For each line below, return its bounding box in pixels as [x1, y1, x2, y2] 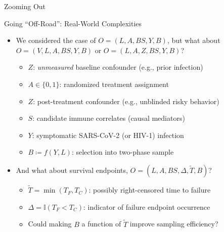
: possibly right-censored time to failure [88, 184, 211, 195]
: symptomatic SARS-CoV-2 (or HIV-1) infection [32, 129, 184, 140]
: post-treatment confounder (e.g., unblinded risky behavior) [33, 96, 219, 106]
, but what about [167, 35, 220, 45]
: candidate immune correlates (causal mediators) [32, 113, 185, 123]
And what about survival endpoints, [16, 164, 128, 175]
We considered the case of [16, 35, 96, 45]
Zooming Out [4, 1, 46, 11]
